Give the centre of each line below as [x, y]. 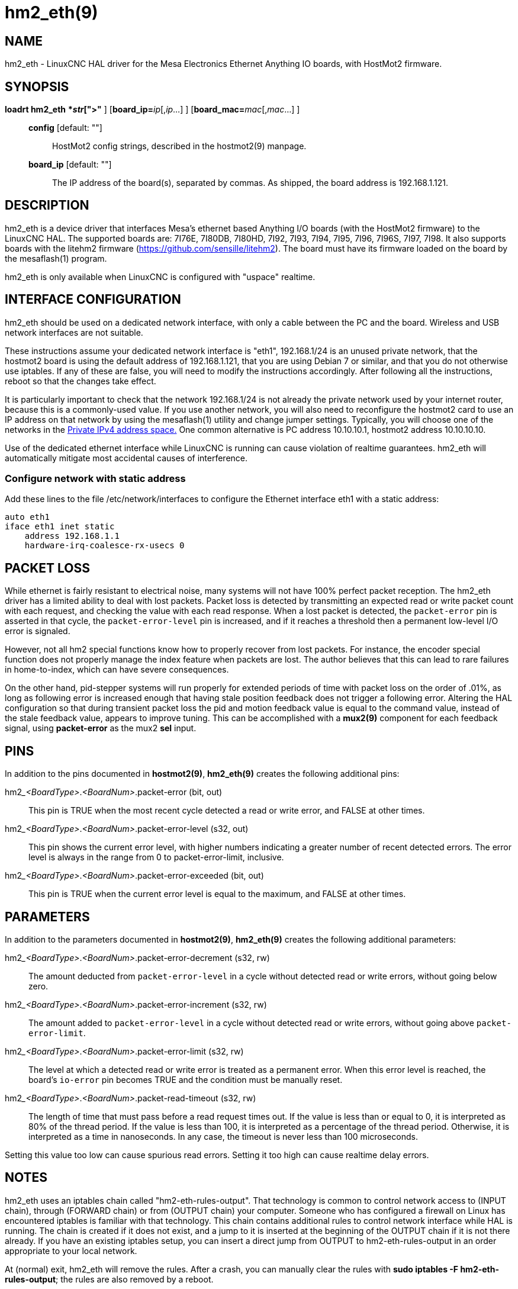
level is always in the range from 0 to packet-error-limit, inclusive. [156, 857]
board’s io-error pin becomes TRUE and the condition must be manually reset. [186, 1079]
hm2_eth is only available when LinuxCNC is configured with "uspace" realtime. [160, 277]
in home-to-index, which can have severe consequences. [117, 670]
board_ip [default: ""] [70, 165]
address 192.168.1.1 [72, 536]
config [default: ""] [65, 128]
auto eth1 [27, 517]
